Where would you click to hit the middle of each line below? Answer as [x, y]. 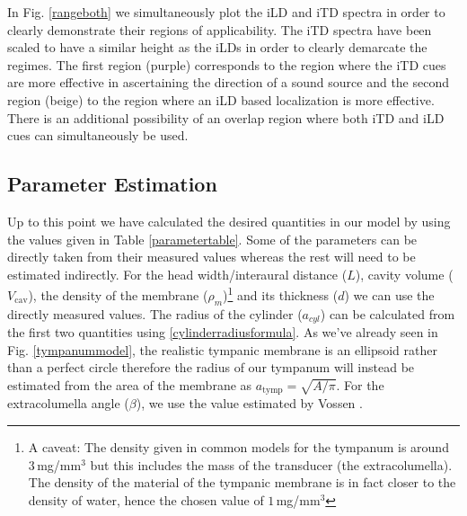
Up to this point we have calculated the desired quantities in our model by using [229, 221]
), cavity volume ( [404, 274]
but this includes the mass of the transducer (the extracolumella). [271, 464]
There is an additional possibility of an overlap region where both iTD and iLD [226, 117]
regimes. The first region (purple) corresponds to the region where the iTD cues [227, 64]
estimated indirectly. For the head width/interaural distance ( [177, 274]
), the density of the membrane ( [118, 294]
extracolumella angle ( [68, 403]
